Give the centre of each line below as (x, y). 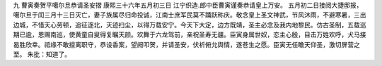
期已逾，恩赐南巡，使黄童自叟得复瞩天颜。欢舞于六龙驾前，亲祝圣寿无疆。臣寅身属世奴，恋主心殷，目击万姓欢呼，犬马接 (190, 34)
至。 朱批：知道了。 (42, 54)
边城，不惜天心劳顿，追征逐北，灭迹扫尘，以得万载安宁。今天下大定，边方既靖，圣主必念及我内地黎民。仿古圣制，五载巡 (190, 25)
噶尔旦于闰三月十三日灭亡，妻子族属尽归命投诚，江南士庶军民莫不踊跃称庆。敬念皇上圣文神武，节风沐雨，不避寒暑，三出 (190, 15)
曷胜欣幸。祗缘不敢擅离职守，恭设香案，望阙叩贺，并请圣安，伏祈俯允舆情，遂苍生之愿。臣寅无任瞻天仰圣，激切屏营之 (186, 44)
